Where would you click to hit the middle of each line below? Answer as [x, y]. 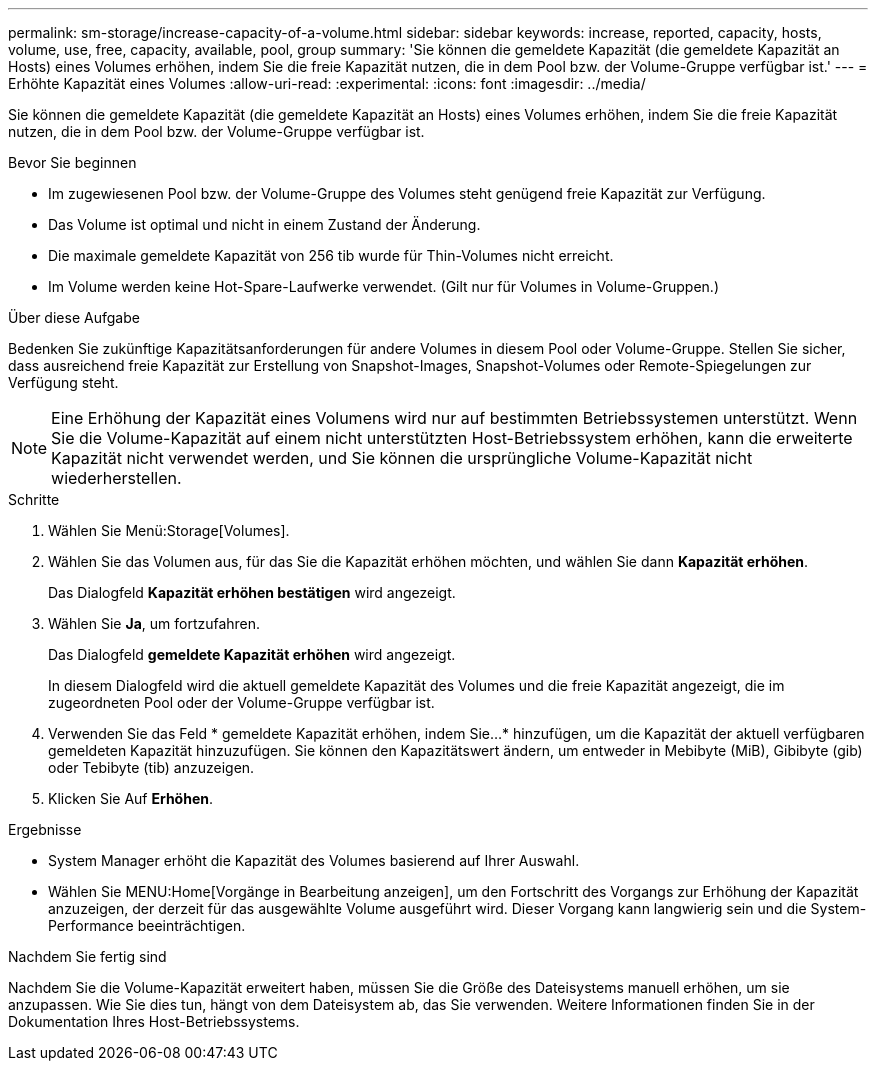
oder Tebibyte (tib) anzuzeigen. [151, 767]
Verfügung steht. [63, 382]
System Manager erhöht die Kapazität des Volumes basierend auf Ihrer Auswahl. [314, 860]
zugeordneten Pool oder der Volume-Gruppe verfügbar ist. [241, 702]
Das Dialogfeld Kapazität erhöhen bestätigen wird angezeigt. [252, 592]
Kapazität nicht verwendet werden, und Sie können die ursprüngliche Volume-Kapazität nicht [402, 458]
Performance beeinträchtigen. [147, 925]
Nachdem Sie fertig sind [87, 956]
